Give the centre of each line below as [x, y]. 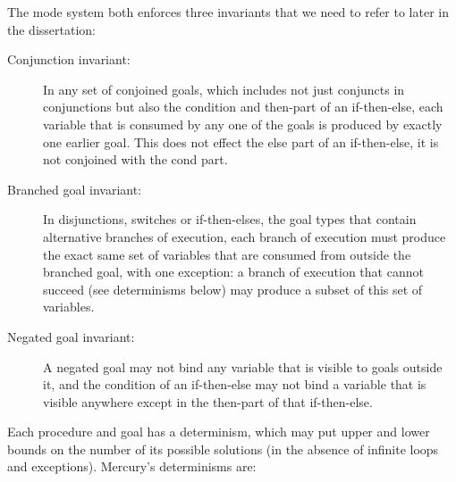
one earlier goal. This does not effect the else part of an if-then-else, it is [241, 141]
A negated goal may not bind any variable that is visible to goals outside [243, 366]
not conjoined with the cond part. [135, 159]
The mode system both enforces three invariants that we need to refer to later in [228, 12]
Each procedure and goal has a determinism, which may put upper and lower [219, 432]
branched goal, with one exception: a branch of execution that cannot [233, 272]
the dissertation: [51, 29]
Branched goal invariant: [75, 189]
